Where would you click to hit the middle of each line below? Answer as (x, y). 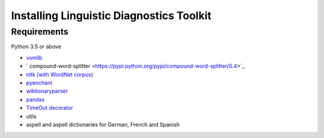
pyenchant (39, 82)
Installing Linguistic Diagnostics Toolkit (111, 16)
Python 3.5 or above (36, 47)
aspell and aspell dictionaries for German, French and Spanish (103, 124)
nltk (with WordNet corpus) (60, 74)
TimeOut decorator (49, 108)
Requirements (40, 32)
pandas (35, 99)
